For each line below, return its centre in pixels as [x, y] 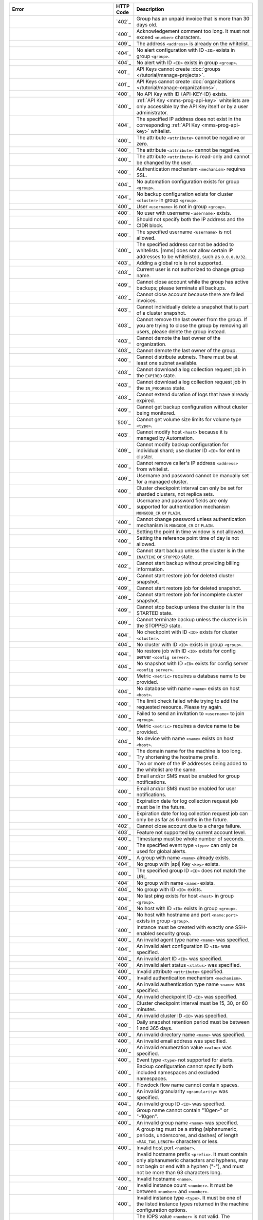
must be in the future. [161, 807]
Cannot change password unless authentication [191, 519]
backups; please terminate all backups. [181, 288]
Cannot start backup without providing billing [188, 563]
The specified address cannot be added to [185, 244]
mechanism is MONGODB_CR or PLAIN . [175, 525]
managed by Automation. [165, 438]
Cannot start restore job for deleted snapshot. [189, 588]
